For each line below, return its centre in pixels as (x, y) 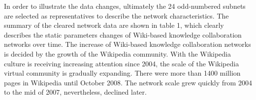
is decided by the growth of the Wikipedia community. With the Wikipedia (117, 53)
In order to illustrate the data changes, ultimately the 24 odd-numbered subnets (125, 6)
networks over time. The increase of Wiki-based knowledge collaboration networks (128, 44)
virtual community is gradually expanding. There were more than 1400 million (122, 73)
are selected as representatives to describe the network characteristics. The (116, 15)
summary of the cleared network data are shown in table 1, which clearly (114, 25)
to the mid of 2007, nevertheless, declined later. (75, 92)
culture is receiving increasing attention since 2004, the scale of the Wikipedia (122, 63)
